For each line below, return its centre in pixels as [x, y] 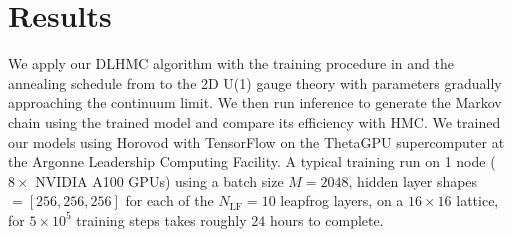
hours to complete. [326, 219]
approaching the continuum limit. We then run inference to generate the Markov [255, 102]
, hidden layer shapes [413, 180]
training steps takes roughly [161, 219]
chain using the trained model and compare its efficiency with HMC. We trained [254, 121]
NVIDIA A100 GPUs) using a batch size [159, 180]
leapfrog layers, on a [342, 200]
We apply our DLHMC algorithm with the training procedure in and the [231, 63]
